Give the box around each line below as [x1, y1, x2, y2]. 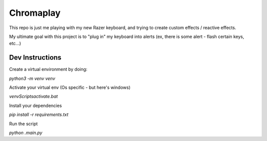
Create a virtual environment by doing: [9, 67, 88, 72]
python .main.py [9, 130, 43, 136]
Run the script [9, 121, 38, 127]
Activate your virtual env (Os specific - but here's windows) [9, 84, 131, 91]
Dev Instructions [9, 53, 62, 62]
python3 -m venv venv [9, 75, 55, 81]
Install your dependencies [9, 103, 62, 108]
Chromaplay [9, 7, 61, 18]
